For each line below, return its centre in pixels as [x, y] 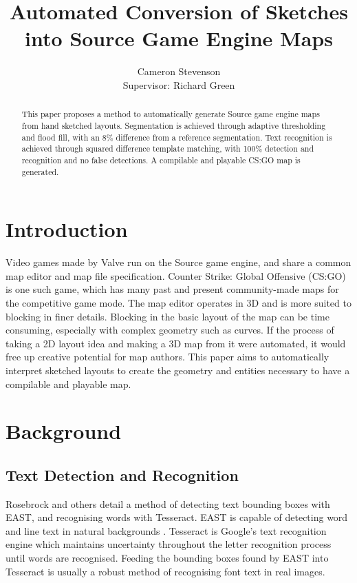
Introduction [67, 229]
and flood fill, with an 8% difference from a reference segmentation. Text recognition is [177, 137]
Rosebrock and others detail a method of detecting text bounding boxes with [168, 503]
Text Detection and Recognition [122, 474]
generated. [40, 171]
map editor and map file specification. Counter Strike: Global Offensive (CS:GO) [176, 275]
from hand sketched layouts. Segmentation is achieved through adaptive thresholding [174, 125]
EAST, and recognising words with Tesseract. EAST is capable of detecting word [177, 517]
